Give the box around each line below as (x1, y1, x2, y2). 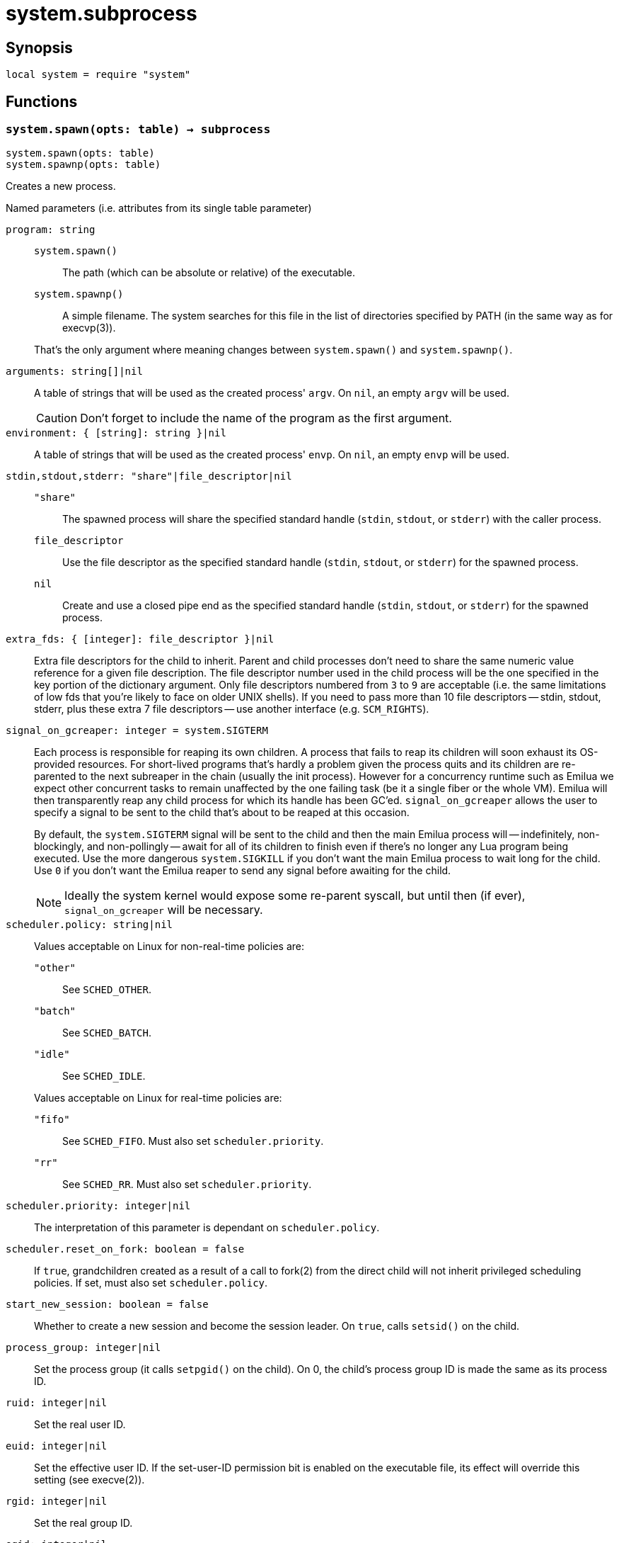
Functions (6, 92, 78, 111)
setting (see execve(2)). (34, 1474, 145, 1486)
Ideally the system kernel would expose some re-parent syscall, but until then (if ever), (64, 888, 526, 903)
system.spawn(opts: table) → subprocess (6, 123, 271, 137)
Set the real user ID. (34, 1418, 126, 1431)
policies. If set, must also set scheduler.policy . (34, 1277, 268, 1289)
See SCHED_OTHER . (62, 983, 152, 996)
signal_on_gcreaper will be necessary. (64, 903, 263, 917)
